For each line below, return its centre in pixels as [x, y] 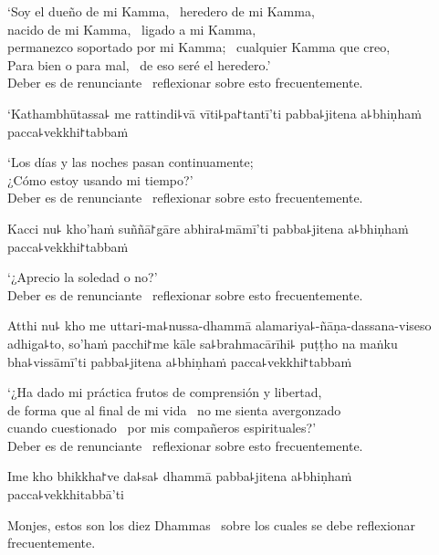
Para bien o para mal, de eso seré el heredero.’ [139, 64]
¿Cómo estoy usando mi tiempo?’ [100, 179]
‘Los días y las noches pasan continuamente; [131, 162]
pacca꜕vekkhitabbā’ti [66, 494]
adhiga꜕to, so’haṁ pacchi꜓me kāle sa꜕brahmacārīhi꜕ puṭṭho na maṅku [203, 343]
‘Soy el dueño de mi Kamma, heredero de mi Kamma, [161, 11]
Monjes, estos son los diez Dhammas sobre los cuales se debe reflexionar [212, 524]
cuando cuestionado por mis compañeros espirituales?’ [162, 428]
